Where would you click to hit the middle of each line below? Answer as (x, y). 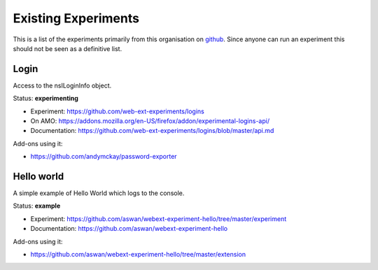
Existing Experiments (76, 18)
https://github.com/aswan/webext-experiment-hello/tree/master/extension (138, 255)
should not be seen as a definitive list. (68, 48)
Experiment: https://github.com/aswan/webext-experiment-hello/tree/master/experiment (159, 219)
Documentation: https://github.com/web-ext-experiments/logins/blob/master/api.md (152, 131)
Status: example (37, 206)
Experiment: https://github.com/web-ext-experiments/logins (117, 111)
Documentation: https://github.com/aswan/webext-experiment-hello (129, 229)
